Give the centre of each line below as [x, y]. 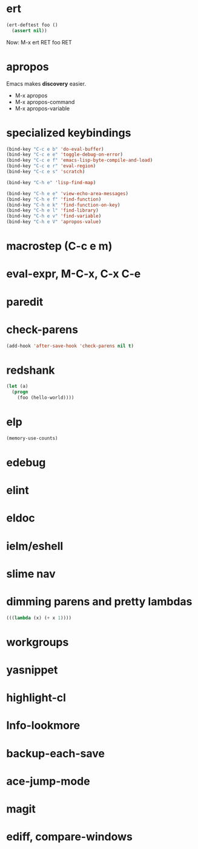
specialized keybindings [69, 133]
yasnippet [32, 670]
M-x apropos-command [45, 101]
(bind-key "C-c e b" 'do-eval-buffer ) [55, 149]
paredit [25, 302]
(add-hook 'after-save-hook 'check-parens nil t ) [70, 346]
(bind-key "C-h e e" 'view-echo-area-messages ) [68, 193]
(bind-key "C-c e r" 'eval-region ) [51, 166]
